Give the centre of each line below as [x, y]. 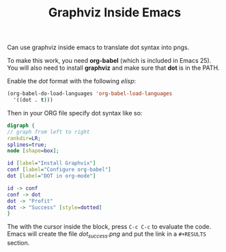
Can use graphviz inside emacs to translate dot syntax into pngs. [98, 47]
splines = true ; [27, 145]
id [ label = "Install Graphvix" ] [52, 163]
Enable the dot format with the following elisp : [72, 81]
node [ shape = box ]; [33, 151]
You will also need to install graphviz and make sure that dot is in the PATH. [113, 68]
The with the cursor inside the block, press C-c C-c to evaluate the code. [109, 227]
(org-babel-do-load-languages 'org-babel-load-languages [90, 94]
